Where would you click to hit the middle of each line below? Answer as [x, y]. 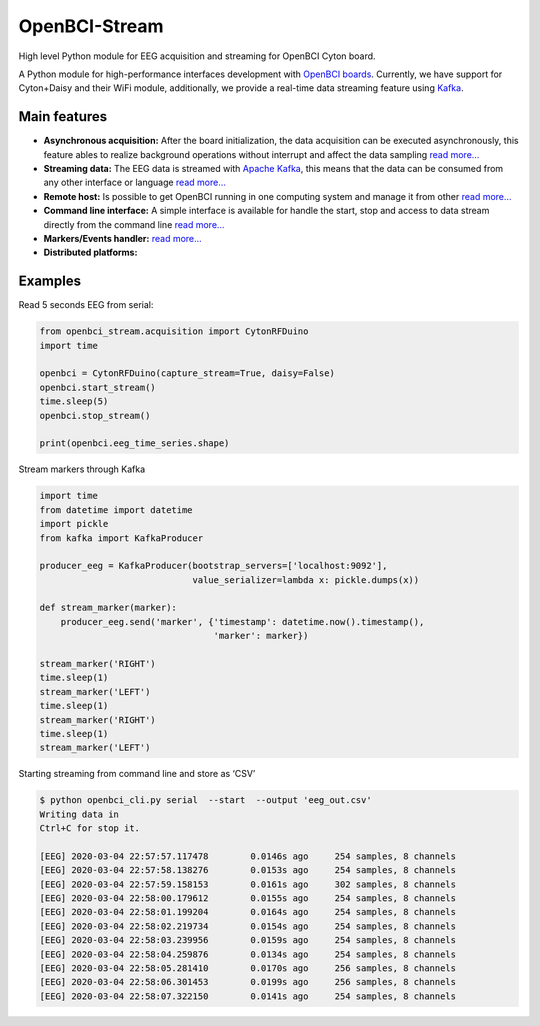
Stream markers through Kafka [82, 469]
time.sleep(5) [74, 401]
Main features [63, 116]
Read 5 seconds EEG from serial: [86, 305]
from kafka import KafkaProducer [121, 538]
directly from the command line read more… [134, 224]
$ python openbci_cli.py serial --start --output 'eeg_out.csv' [205, 800]
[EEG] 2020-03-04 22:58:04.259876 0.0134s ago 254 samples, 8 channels [248, 954]
